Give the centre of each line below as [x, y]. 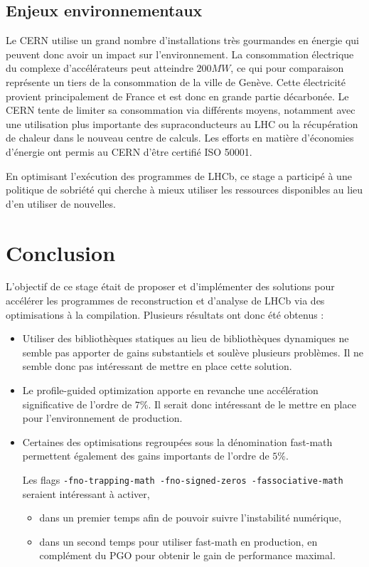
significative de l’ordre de [77, 404]
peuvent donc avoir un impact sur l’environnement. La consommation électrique [180, 54]
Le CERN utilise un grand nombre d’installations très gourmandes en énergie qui [183, 40]
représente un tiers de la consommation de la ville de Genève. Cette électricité [176, 81]
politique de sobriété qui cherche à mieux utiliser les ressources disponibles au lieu [184, 190]
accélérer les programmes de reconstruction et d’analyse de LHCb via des [165, 301]
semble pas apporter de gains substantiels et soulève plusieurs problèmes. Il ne [193, 352]
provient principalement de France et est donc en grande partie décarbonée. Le [177, 96]
